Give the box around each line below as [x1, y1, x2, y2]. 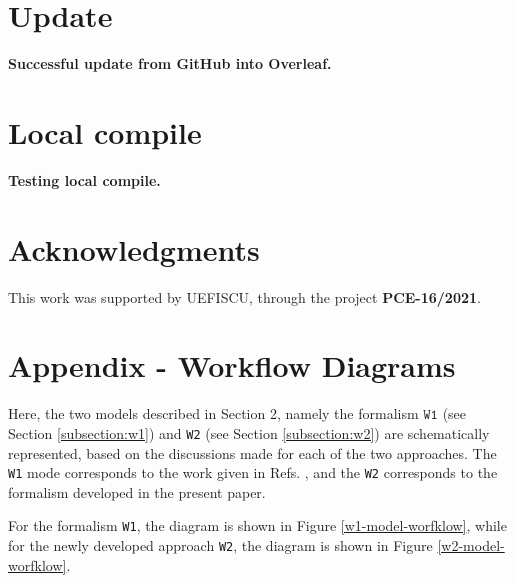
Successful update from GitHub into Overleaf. [8, 53, 332, 74]
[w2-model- [437, 535, 505, 556]
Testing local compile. [8, 169, 161, 190]
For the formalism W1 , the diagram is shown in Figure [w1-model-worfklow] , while [8, 515, 507, 536]
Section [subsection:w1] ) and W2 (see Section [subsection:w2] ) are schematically [8, 422, 490, 443]
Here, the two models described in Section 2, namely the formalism [8, 403, 419, 424]
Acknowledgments [8, 228, 260, 269]
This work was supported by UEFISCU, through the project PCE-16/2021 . [8, 286, 481, 307]
